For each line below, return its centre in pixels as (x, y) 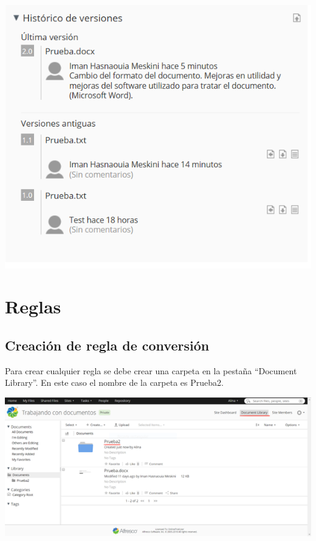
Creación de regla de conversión (107, 345)
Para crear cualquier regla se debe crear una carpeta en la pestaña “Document (151, 370)
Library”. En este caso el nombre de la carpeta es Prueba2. (114, 382)
